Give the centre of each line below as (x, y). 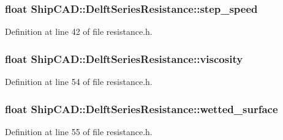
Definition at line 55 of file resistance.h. (79, 131)
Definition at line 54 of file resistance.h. (79, 82)
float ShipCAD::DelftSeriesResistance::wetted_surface (141, 109)
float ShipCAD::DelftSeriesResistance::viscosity (124, 58)
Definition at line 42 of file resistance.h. (79, 31)
